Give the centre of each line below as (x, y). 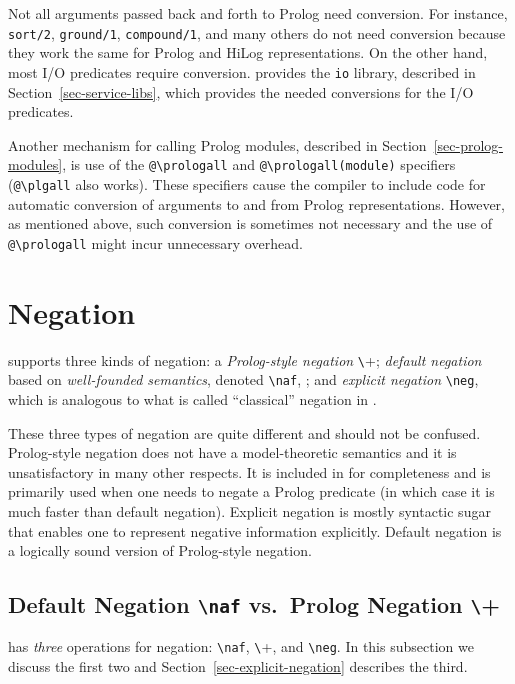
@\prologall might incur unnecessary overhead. (155, 242)
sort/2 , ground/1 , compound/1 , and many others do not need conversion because (257, 32)
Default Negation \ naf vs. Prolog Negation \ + (254, 604)
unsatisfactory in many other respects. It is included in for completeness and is (249, 471)
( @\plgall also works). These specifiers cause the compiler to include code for (247, 183)
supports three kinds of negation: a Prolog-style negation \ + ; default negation (245, 359)
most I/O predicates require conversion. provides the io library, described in (242, 71)
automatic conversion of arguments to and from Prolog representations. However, (256, 203)
